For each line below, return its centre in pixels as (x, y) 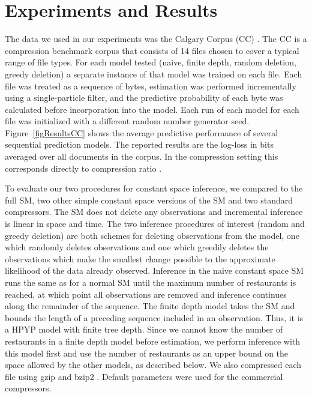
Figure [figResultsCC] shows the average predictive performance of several (142, 132)
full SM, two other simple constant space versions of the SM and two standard (149, 200)
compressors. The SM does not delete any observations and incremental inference (154, 212)
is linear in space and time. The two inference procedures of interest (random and (155, 224)
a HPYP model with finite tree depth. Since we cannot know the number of (144, 329)
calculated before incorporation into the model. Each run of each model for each (152, 109)
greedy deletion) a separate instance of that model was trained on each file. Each (154, 74)
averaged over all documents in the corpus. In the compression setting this (142, 156)
